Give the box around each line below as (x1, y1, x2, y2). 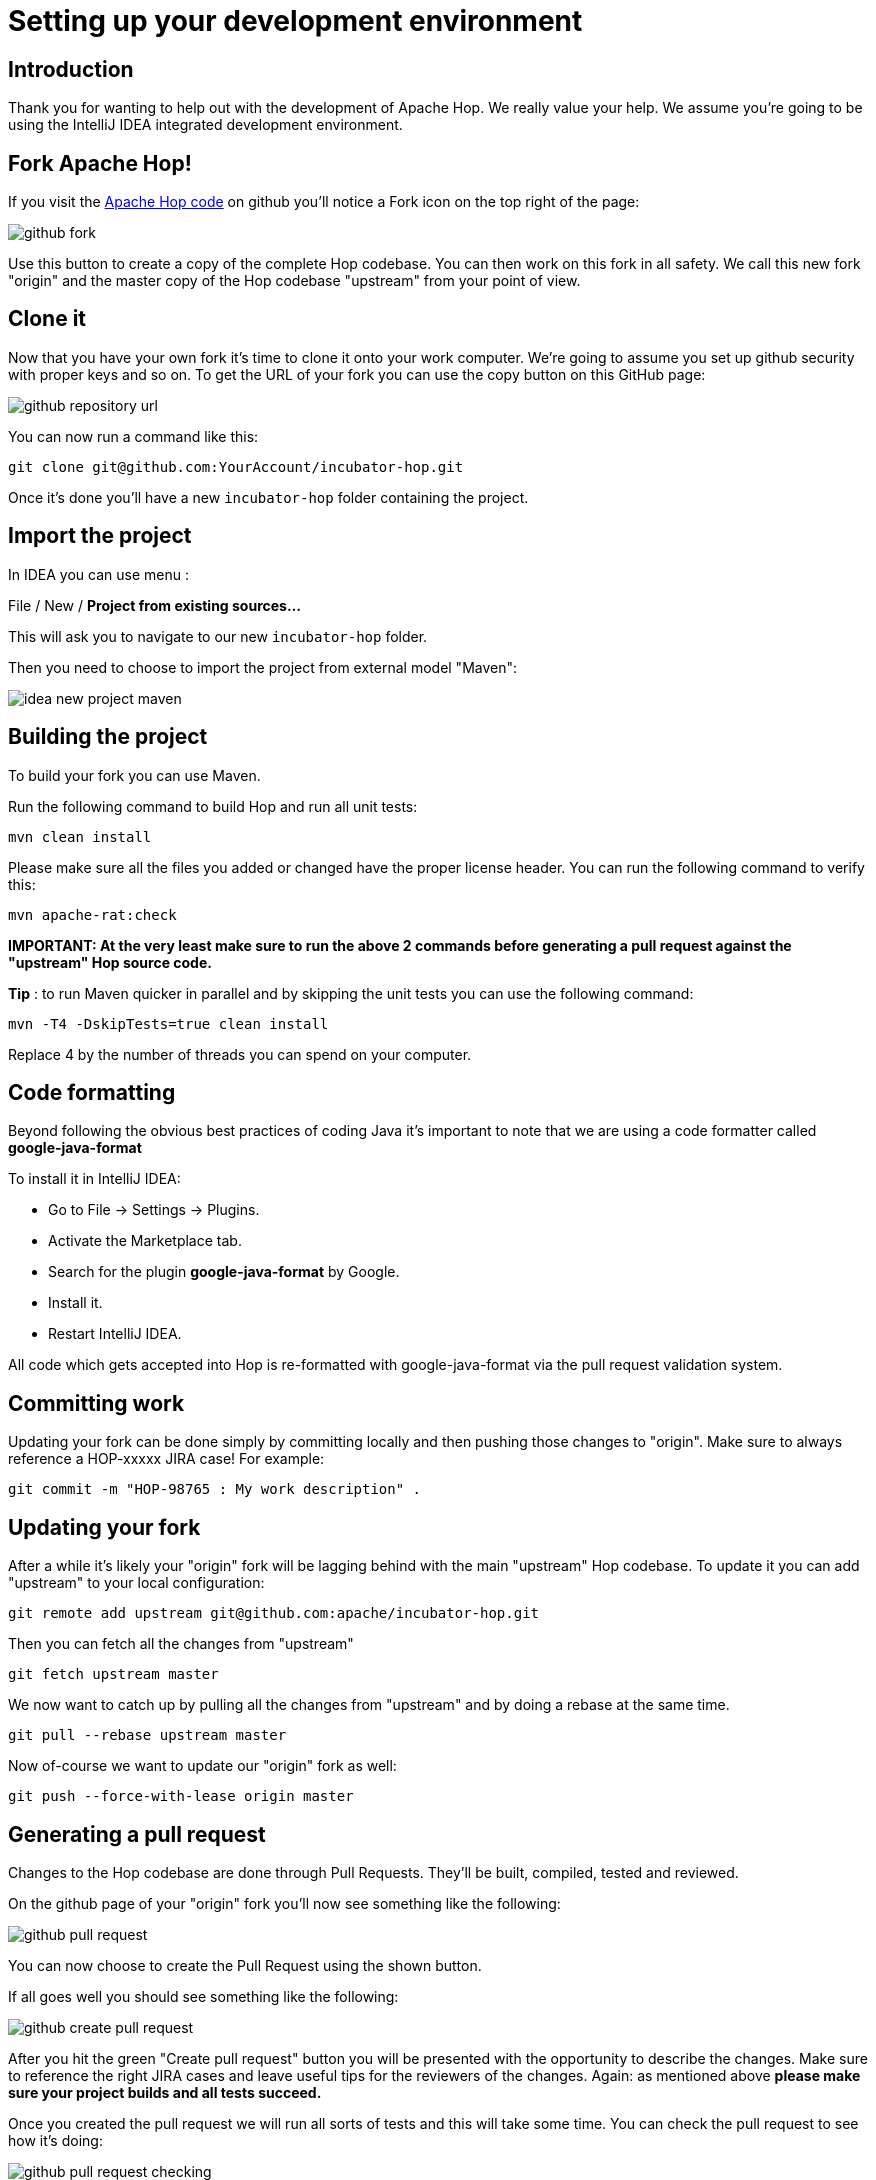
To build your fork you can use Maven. (8, 766, 261, 784)
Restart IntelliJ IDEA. (48, 1325, 182, 1343)
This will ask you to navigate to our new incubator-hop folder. (8, 627, 428, 645)
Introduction (8, 56, 134, 82)
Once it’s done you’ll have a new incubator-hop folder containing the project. (8, 488, 529, 506)
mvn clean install (8, 828, 152, 845)
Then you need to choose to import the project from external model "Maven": (8, 658, 518, 676)
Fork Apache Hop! (8, 150, 192, 176)
